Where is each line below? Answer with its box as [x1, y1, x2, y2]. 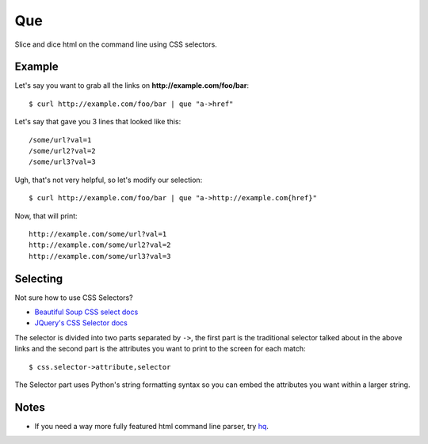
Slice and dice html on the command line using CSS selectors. [14, 40, 217, 49]
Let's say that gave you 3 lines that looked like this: [14, 117, 182, 127]
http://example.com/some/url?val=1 [29, 230, 167, 238]
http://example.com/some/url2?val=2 [29, 241, 171, 249]
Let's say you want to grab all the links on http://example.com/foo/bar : [14, 81, 250, 90]
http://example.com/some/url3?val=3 [29, 252, 171, 260]
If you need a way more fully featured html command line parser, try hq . [34, 421, 269, 431]
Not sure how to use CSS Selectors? [14, 293, 134, 302]
